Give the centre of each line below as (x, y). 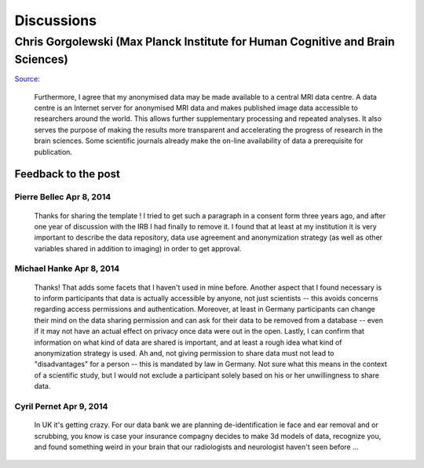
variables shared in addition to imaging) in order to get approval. (138, 248)
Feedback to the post (68, 174)
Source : (27, 79)
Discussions (56, 20)
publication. (53, 152)
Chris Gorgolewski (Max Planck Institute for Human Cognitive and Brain (205, 42)
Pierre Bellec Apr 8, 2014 (63, 197)
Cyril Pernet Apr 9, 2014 (61, 406)
